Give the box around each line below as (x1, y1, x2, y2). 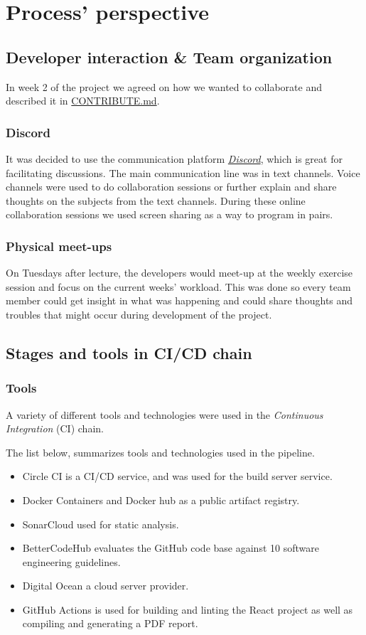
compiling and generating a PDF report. (22, 616, 198, 631)
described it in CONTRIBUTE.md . (6, 93, 160, 108)
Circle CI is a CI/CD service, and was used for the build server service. (22, 469, 333, 484)
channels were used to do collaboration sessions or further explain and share (6, 179, 337, 194)
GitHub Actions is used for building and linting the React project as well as (22, 602, 353, 617)
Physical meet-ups (6, 237, 112, 255)
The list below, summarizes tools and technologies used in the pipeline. (6, 444, 315, 459)
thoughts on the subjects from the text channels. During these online (6, 193, 306, 208)
